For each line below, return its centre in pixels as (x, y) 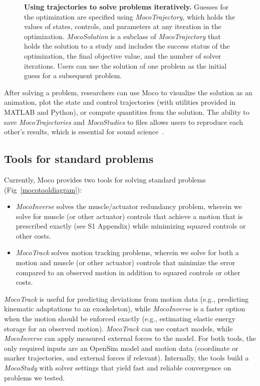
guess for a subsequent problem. (73, 75)
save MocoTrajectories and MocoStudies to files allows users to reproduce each (123, 122)
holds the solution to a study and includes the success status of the (127, 46)
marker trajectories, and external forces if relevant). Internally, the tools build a (126, 358)
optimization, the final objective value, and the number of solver (123, 55)
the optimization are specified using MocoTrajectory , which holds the (130, 16)
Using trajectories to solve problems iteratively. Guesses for (126, 7)
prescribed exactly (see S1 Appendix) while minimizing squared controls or (131, 226)
